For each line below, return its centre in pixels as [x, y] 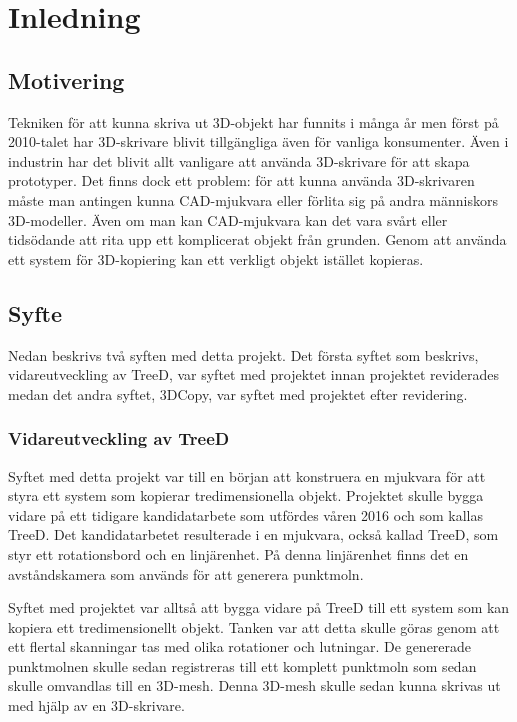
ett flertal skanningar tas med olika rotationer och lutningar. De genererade [240, 646]
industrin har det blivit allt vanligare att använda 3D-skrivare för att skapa [239, 160]
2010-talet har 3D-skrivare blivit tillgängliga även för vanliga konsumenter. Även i [258, 141]
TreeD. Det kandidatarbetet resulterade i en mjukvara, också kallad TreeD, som [253, 534]
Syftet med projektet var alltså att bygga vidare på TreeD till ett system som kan [259, 607]
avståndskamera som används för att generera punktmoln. [186, 573]
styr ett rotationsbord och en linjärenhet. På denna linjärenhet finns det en [238, 553]
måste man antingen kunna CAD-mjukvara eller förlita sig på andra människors [253, 199]
